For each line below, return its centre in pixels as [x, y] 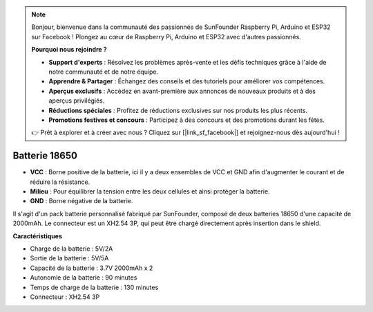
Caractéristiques [37, 236]
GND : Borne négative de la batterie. [82, 201]
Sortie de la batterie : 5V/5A [69, 258]
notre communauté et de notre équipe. [104, 72]
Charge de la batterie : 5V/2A [71, 249]
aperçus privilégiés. [77, 101]
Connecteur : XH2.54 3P [65, 297]
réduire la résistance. [60, 182]
